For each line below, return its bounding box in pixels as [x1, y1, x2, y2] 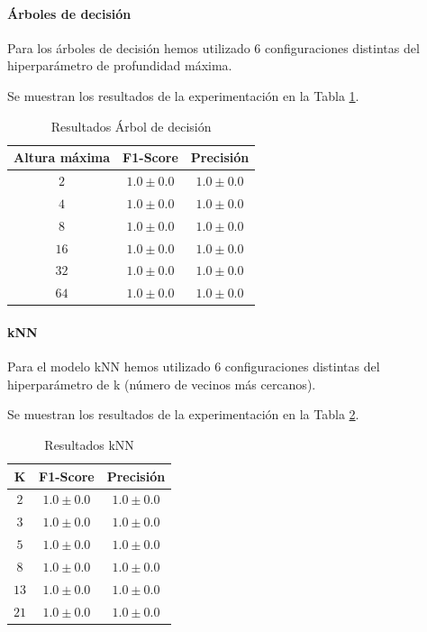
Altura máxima [14, 148, 111, 167]
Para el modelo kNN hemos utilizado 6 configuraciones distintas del [7, 357, 380, 376]
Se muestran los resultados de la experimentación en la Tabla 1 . [7, 86, 359, 105]
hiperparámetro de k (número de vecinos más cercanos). [7, 374, 316, 393]
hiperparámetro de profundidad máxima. [7, 56, 232, 75]
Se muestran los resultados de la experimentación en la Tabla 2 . [7, 405, 359, 424]
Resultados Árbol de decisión [50, 116, 212, 135]
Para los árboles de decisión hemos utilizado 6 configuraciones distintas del [7, 38, 420, 57]
